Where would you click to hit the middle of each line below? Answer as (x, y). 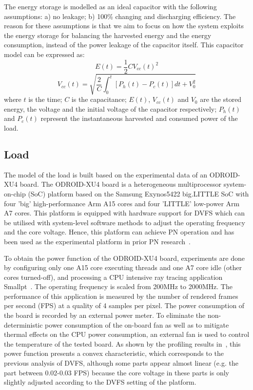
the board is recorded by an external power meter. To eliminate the (105, 315)
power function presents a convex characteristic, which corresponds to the (114, 353)
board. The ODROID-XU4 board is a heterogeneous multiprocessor (120, 184)
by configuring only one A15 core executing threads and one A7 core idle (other (123, 267)
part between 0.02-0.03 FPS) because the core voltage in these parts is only (117, 372)
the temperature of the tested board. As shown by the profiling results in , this (122, 343)
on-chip (15, 193)
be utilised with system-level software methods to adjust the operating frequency (125, 222)
